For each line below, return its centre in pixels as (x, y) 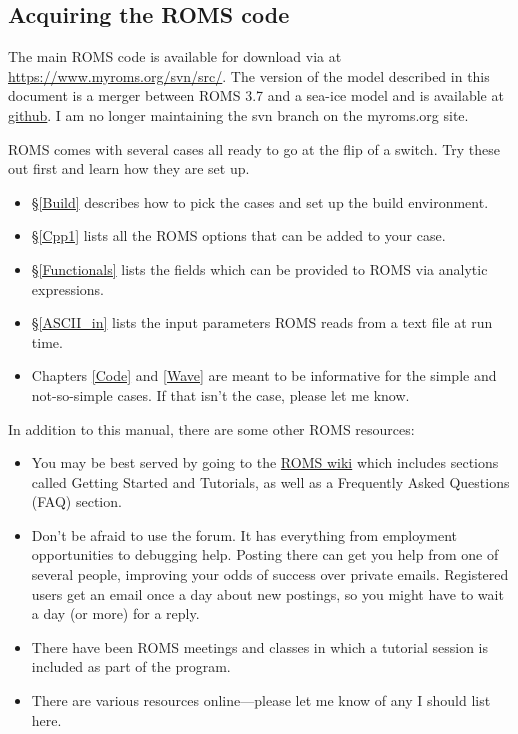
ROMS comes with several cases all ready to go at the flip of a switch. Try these (254, 148)
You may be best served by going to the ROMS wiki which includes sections (265, 462)
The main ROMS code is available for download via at (175, 56)
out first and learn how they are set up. (129, 168)
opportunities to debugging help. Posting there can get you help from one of (265, 554)
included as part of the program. (131, 666)
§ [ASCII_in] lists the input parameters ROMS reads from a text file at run (262, 322)
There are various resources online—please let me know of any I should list (261, 700)
